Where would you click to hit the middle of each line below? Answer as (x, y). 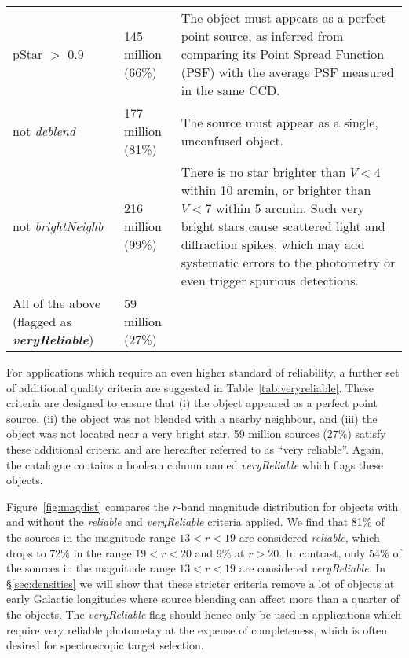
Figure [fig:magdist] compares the (88, 506)
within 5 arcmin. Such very (290, 208)
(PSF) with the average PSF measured (287, 72)
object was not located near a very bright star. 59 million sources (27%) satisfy (196, 434)
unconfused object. (232, 140)
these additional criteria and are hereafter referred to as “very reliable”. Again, (195, 448)
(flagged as (42, 321)
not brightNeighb (58, 226)
